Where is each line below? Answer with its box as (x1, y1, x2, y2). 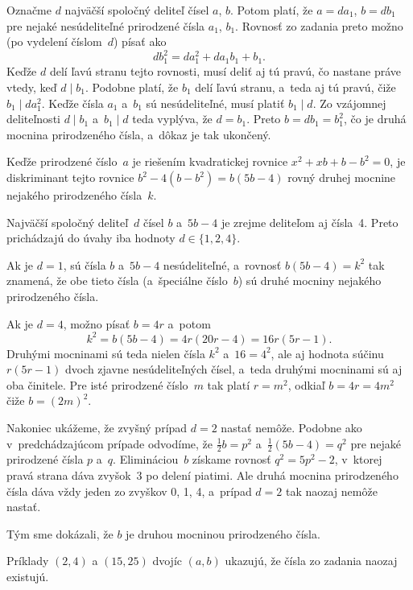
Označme (6, 2, 52, 18)
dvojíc (152, 552, 183, 569)
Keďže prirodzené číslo (6, 153, 118, 170)
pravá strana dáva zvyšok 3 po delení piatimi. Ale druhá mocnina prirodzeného (6, 467, 399, 484)
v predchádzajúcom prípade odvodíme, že (6, 435, 213, 452)
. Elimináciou (113, 451, 179, 468)
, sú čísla (63, 256, 106, 273)
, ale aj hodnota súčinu (271, 345, 384, 361)
